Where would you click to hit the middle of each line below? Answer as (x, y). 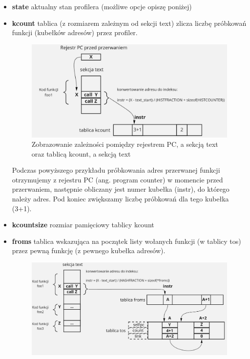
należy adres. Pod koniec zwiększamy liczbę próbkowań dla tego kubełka (120, 199)
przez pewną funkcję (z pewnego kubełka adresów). (89, 250)
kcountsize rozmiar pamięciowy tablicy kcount (83, 225)
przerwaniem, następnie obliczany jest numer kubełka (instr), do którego (121, 189)
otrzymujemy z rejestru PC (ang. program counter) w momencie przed (117, 179)
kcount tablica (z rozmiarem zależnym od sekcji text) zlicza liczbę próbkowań (129, 23)
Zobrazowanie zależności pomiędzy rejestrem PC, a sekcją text (125, 144)
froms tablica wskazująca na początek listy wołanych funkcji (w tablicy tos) (126, 241)
